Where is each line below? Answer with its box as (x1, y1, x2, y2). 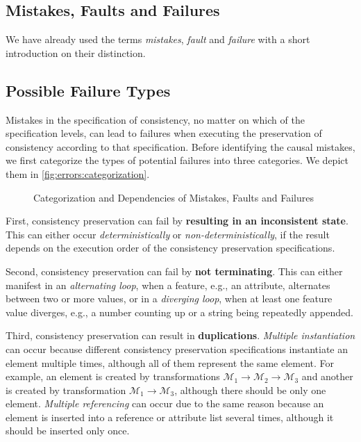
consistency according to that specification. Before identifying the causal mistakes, (6, 139, 355, 154)
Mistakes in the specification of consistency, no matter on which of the (6, 112, 305, 126)
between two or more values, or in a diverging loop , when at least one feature (6, 291, 333, 306)
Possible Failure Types (6, 79, 171, 101)
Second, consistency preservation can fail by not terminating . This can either (6, 263, 343, 278)
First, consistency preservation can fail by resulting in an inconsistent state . (6, 213, 349, 228)
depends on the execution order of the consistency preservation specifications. (6, 240, 335, 255)
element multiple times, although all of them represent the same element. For (6, 355, 334, 370)
